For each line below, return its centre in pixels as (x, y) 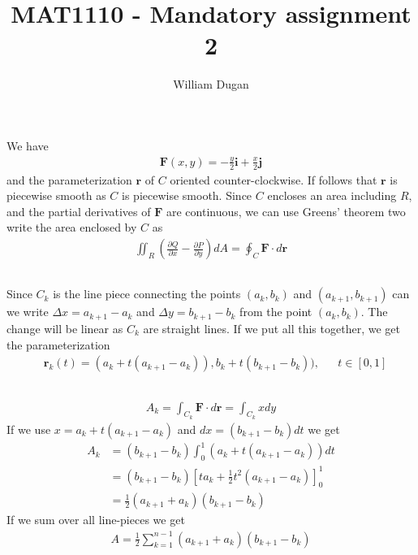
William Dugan (211, 84)
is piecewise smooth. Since (187, 195)
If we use (29, 429)
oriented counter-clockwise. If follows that (274, 179)
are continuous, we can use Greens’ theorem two (286, 211)
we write (28, 312)
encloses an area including (332, 195)
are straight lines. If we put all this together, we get (271, 328)
